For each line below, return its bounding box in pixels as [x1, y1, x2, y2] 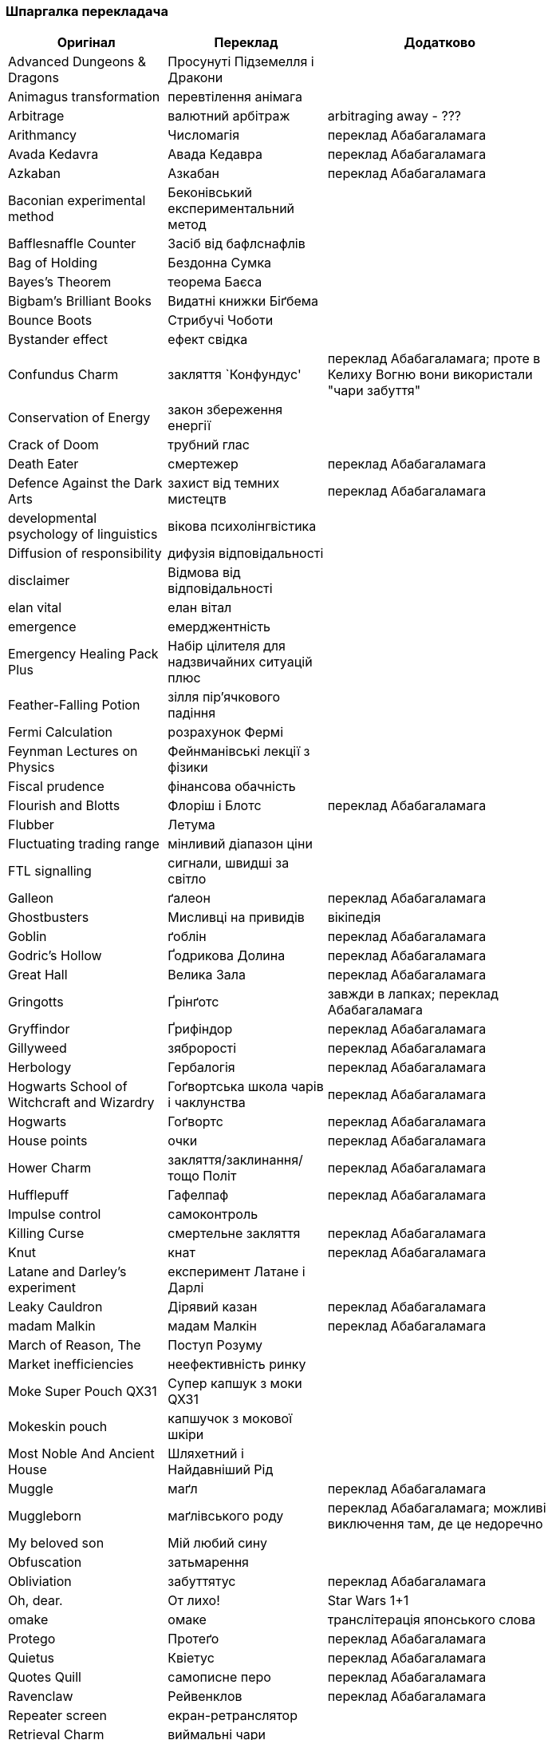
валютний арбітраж [168, 108, 290, 125]
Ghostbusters [8, 909, 89, 926]
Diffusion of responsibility [8, 545, 162, 562]
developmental [8, 510, 97, 527]
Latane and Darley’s [8, 1263, 127, 1280]
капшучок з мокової [168, 1410, 293, 1427]
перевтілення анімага [168, 89, 302, 105]
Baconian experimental [8, 192, 146, 209]
